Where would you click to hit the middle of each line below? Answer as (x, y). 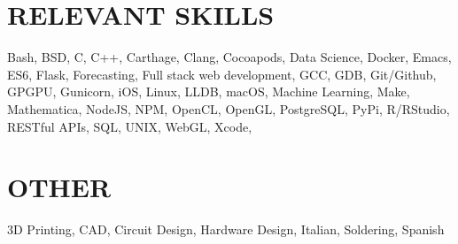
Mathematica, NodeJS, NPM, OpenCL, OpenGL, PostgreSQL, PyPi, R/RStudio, (229, 108)
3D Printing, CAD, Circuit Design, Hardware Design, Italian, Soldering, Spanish (226, 229)
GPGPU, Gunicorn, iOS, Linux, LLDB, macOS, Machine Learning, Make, (209, 91)
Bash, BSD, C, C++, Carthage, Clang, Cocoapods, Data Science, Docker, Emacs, (229, 57)
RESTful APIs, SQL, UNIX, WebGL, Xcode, (130, 126)
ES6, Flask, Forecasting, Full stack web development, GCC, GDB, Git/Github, (222, 74)
